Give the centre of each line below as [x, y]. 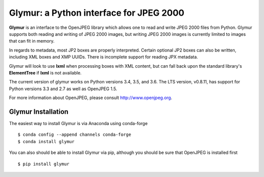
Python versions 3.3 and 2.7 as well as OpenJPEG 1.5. [63, 89]
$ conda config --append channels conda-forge [75, 135]
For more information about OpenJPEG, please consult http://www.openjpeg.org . [91, 98]
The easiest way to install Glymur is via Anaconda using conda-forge [78, 123]
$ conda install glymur [46, 141]
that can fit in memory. [32, 41]
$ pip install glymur [44, 164]
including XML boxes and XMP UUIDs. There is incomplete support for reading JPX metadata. [103, 57]
